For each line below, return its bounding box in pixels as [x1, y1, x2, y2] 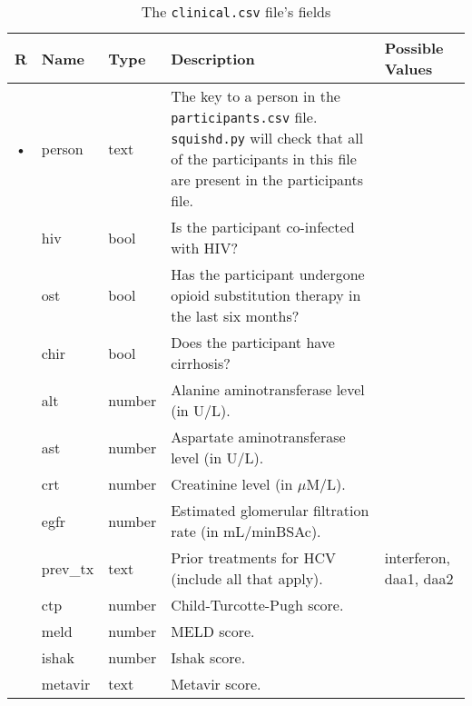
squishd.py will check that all [171, 127, 364, 148]
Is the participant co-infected [171, 216, 355, 237]
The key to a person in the [171, 85, 340, 106]
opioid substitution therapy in [171, 284, 361, 305]
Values [384, 58, 433, 79]
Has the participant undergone [171, 264, 365, 284]
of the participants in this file [171, 148, 357, 169]
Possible [384, 37, 444, 58]
